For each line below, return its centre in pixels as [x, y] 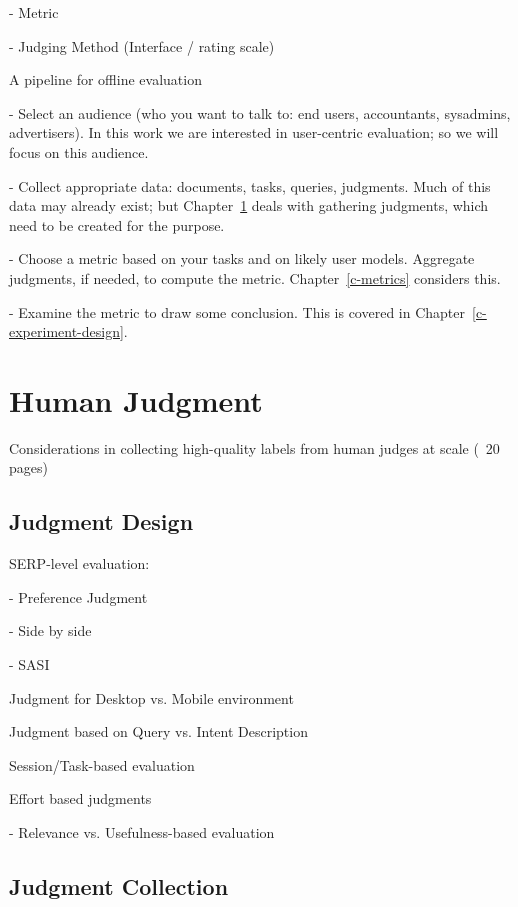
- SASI [29, 664]
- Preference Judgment [78, 596]
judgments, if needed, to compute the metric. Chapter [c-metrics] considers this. [255, 277]
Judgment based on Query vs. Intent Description [158, 731]
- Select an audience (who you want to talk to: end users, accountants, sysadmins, [260, 112]
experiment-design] [66, 331]
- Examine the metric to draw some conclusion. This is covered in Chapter [237, 311]
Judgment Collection [119, 885]
